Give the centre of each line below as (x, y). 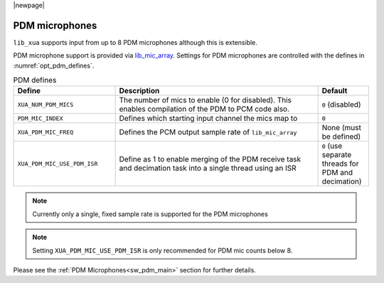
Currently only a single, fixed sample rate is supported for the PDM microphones (150, 214)
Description (139, 91)
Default (335, 91)
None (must (342, 128)
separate (337, 155)
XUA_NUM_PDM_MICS (46, 104)
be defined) (341, 137)
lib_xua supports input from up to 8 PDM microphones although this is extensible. (135, 42)
